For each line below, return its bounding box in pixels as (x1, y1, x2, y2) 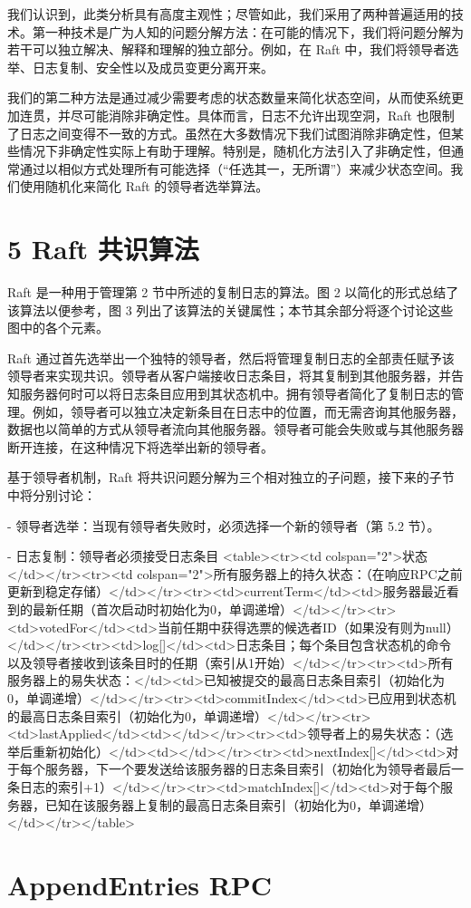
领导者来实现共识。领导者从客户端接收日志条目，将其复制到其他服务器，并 (7, 366, 451, 385)
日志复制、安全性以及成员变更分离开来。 (32, 57, 274, 76)
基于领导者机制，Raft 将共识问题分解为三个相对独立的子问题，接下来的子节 (7, 468, 455, 487)
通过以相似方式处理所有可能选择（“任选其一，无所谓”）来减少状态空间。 (19, 159, 451, 178)
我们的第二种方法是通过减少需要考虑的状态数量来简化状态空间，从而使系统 (7, 88, 451, 107)
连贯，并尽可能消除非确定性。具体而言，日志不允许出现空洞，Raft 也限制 (19, 105, 455, 124)
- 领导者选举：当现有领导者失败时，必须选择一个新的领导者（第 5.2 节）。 (7, 516, 440, 535)
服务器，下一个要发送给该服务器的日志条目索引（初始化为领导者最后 (44, 759, 451, 778)
